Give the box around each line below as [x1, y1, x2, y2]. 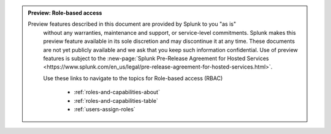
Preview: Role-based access [28, 9, 102, 17]
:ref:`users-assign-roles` [74, 105, 136, 113]
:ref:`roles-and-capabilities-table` [74, 97, 159, 104]
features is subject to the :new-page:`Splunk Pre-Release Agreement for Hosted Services [43, 54, 269, 62]
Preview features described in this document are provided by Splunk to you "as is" [28, 20, 236, 28]
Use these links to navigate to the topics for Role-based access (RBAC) [43, 74, 223, 82]
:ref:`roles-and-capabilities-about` [74, 89, 161, 96]
